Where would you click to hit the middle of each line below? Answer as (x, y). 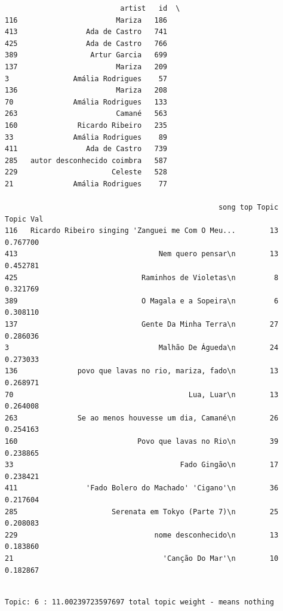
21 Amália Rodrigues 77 (86, 184)
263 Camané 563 (86, 114)
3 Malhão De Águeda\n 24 (142, 348)
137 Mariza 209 (86, 67)
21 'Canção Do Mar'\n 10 (142, 558)
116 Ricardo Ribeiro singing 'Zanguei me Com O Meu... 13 (142, 231)
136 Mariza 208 (86, 90)
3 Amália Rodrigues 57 (86, 79)
